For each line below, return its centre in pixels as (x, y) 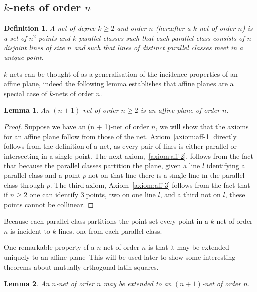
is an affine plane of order (180, 110)
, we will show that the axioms (202, 126)
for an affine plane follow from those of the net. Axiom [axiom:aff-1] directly (120, 136)
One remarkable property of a (49, 247)
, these (235, 195)
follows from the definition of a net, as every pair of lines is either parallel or (120, 146)
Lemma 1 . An (27, 110)
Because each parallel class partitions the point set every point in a (106, 221)
